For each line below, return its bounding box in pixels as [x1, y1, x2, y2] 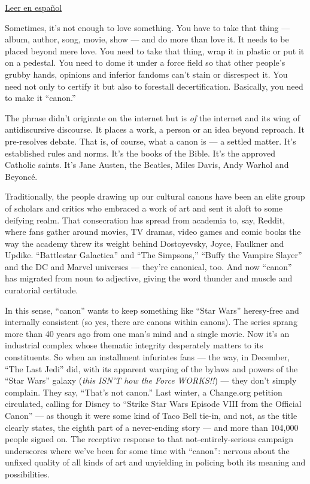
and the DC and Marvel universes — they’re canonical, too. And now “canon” [5, 260, 292, 272]
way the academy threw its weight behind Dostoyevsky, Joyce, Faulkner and [5, 237, 284, 249]
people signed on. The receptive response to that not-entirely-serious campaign [5, 433, 293, 445]
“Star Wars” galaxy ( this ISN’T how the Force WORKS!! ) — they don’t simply [5, 374, 297, 387]
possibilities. [5, 467, 50, 480]
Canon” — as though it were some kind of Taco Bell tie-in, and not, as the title [5, 409, 297, 421]
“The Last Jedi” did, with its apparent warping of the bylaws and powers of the [5, 362, 298, 375]
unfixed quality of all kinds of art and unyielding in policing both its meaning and [5, 456, 306, 468]
